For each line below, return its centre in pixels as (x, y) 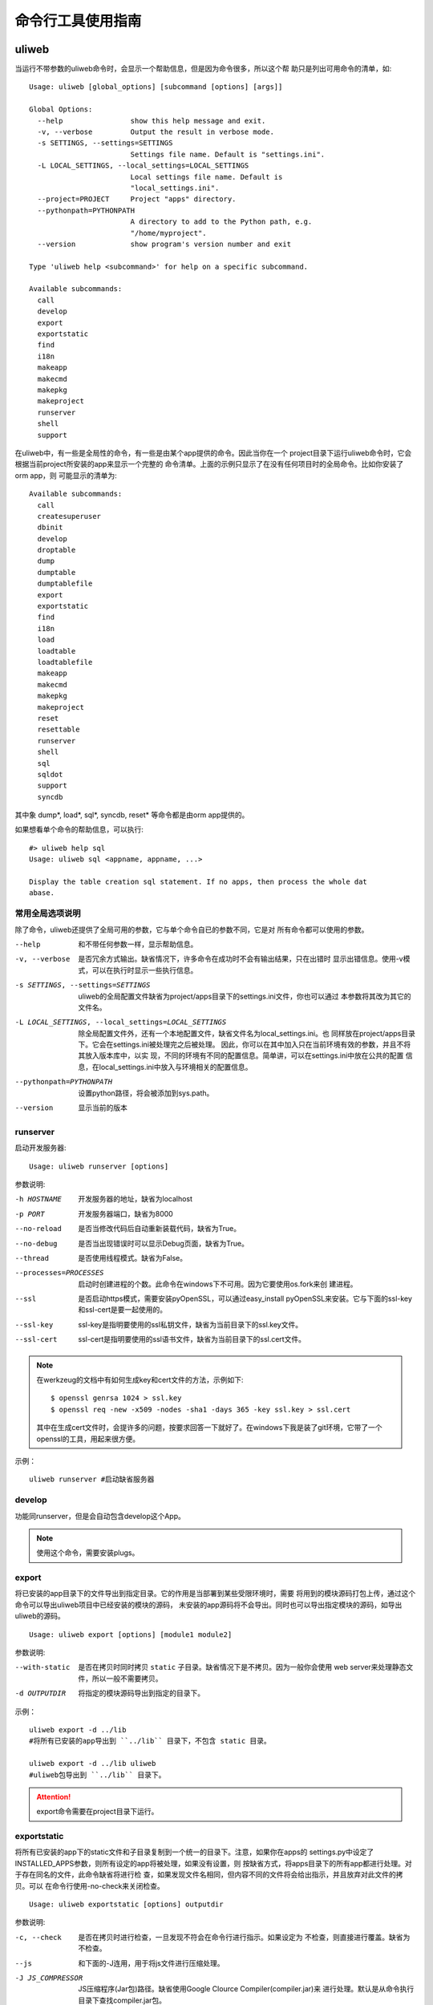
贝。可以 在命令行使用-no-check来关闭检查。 (89, 1886)
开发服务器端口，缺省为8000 (126, 1213)
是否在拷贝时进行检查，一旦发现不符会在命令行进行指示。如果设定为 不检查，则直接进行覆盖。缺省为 (244, 1937)
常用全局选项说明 (48, 913)
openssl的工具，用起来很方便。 (88, 1439)
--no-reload (38, 1229)
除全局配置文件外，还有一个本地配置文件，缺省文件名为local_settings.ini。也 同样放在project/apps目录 (247, 1033)
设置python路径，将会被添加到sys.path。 (146, 1093)
